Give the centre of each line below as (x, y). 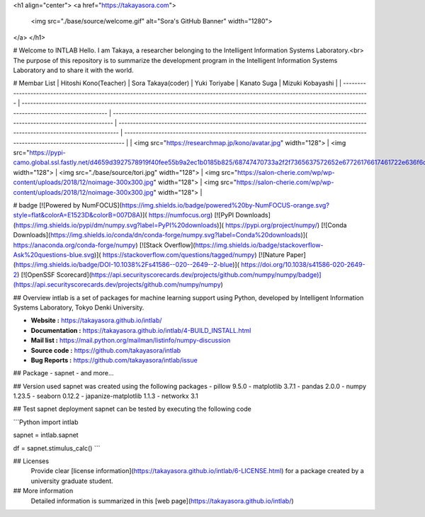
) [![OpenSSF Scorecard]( (54, 274)
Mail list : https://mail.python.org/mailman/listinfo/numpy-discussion (131, 341)
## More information (43, 491)
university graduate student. (72, 481)
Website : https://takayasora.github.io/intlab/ (96, 320)
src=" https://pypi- (40, 153)
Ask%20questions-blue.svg (54, 254)
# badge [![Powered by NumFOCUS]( (67, 205)
